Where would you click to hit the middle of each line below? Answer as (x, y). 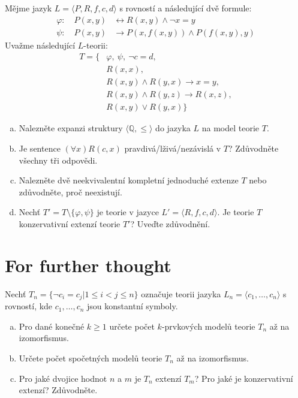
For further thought (88, 265)
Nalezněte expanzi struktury (71, 128)
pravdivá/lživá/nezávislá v (173, 148)
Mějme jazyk (28, 8)
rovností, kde (29, 306)
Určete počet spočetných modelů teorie (91, 358)
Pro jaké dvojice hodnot (63, 378)
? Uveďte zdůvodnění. (170, 223)
